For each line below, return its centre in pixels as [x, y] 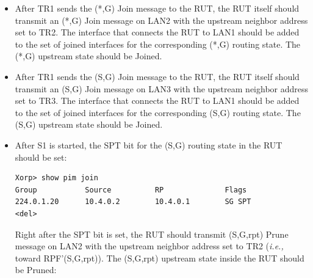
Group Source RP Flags [131, 190]
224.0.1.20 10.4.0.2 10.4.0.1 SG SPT [133, 202]
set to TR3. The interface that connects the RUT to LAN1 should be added [157, 101]
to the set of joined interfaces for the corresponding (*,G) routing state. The [158, 44]
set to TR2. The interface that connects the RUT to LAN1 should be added [157, 32]
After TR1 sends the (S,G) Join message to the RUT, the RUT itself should [157, 76]
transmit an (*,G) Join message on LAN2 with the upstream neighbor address [161, 20]
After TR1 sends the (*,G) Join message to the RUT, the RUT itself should [157, 8]
